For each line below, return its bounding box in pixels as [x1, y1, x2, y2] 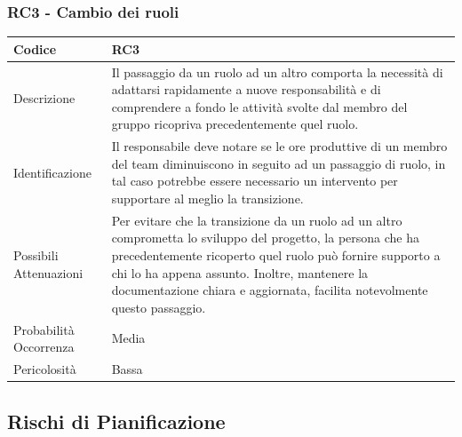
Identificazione [13, 163, 92, 181]
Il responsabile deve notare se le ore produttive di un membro [111, 137, 448, 155]
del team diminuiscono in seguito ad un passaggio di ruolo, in [111, 154, 446, 172]
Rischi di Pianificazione [7, 407, 226, 434]
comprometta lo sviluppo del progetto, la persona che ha [111, 228, 420, 247]
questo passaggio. [111, 298, 206, 316]
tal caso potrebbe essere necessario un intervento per [111, 171, 398, 190]
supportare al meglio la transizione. [111, 188, 304, 207]
